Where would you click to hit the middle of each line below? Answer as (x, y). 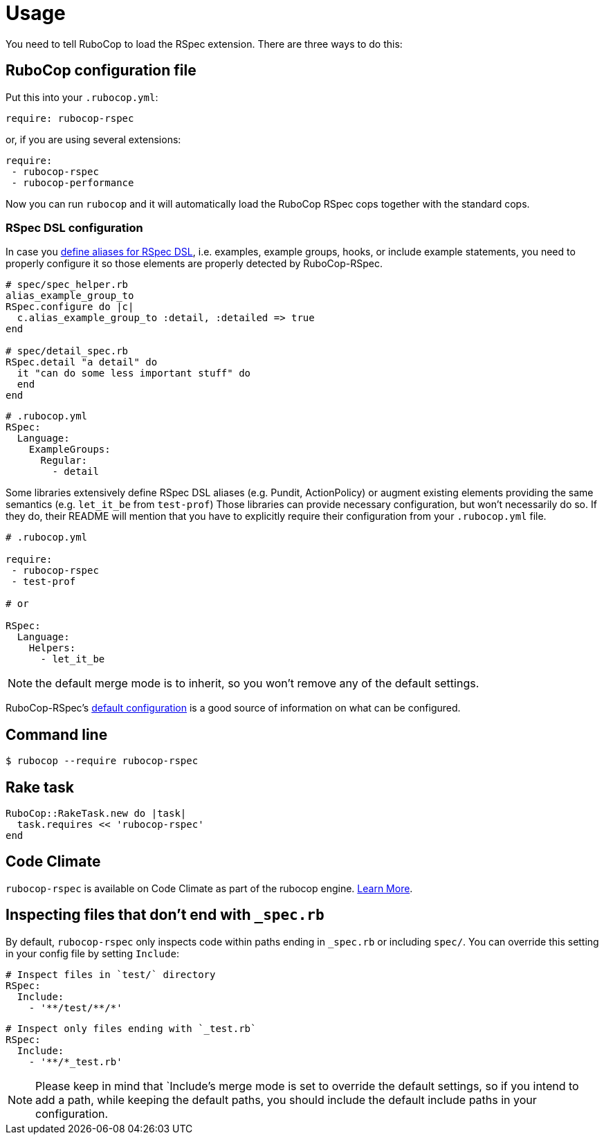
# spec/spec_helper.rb (67, 285)
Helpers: (52, 648)
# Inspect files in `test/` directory (111, 974)
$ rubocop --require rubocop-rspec (102, 761)
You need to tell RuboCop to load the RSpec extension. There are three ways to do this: (204, 44)
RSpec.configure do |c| (70, 307)
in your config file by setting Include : (92, 953)
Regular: (64, 461)
